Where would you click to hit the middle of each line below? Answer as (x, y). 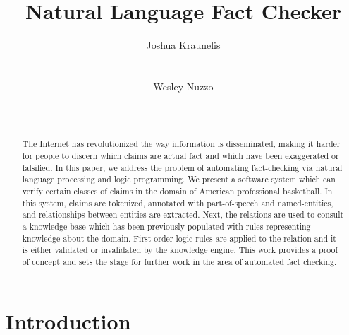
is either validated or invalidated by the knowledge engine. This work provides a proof (180, 250)
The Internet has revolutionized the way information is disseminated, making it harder (181, 144)
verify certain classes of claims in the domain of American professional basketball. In (177, 191)
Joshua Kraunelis (183, 45)
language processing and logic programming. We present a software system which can (179, 179)
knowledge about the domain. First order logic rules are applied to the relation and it (179, 238)
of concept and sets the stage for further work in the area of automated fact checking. (179, 262)
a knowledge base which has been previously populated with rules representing (166, 227)
